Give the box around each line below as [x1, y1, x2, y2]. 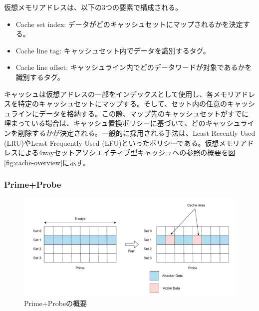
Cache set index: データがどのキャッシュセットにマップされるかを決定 [15, 18, 243, 29]
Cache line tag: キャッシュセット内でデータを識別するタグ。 [15, 45, 210, 55]
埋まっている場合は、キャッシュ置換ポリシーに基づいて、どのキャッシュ [4, 118, 241, 128]
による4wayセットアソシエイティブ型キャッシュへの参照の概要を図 [17, 147, 236, 158]
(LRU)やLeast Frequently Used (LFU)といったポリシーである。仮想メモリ [4, 137, 240, 148]
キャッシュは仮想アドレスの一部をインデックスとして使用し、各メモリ [4, 88, 235, 99]
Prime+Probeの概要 [24, 298, 87, 308]
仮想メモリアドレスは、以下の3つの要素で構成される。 [4, 2, 182, 12]
